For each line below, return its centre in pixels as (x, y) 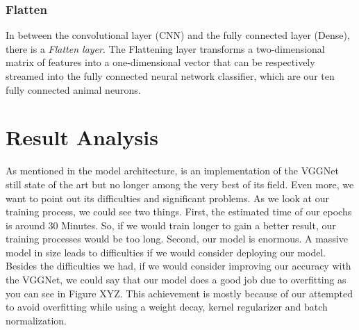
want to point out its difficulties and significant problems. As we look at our (167, 198)
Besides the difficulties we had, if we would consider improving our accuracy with (178, 266)
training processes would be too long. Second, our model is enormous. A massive (177, 239)
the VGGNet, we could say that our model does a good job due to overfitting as (176, 280)
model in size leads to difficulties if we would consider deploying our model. (166, 252)
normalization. (36, 320)
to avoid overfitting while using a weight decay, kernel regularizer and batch (167, 307)
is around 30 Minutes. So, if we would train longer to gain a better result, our (171, 225)
